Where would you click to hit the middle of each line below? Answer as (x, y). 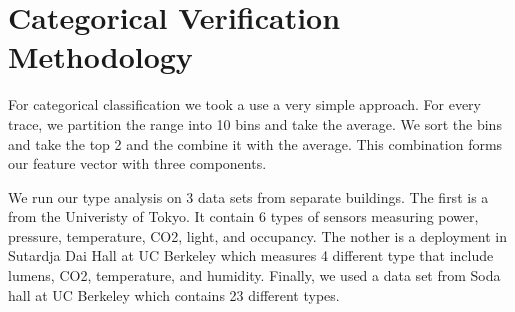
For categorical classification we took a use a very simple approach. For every (245, 104)
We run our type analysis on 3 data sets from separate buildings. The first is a (248, 196)
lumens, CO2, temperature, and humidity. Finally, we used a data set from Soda (254, 275)
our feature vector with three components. (137, 163)
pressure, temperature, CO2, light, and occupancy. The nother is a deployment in (257, 235)
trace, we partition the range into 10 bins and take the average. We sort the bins (255, 123)
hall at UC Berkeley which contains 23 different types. (174, 294)
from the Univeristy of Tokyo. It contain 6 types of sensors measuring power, (243, 216)
